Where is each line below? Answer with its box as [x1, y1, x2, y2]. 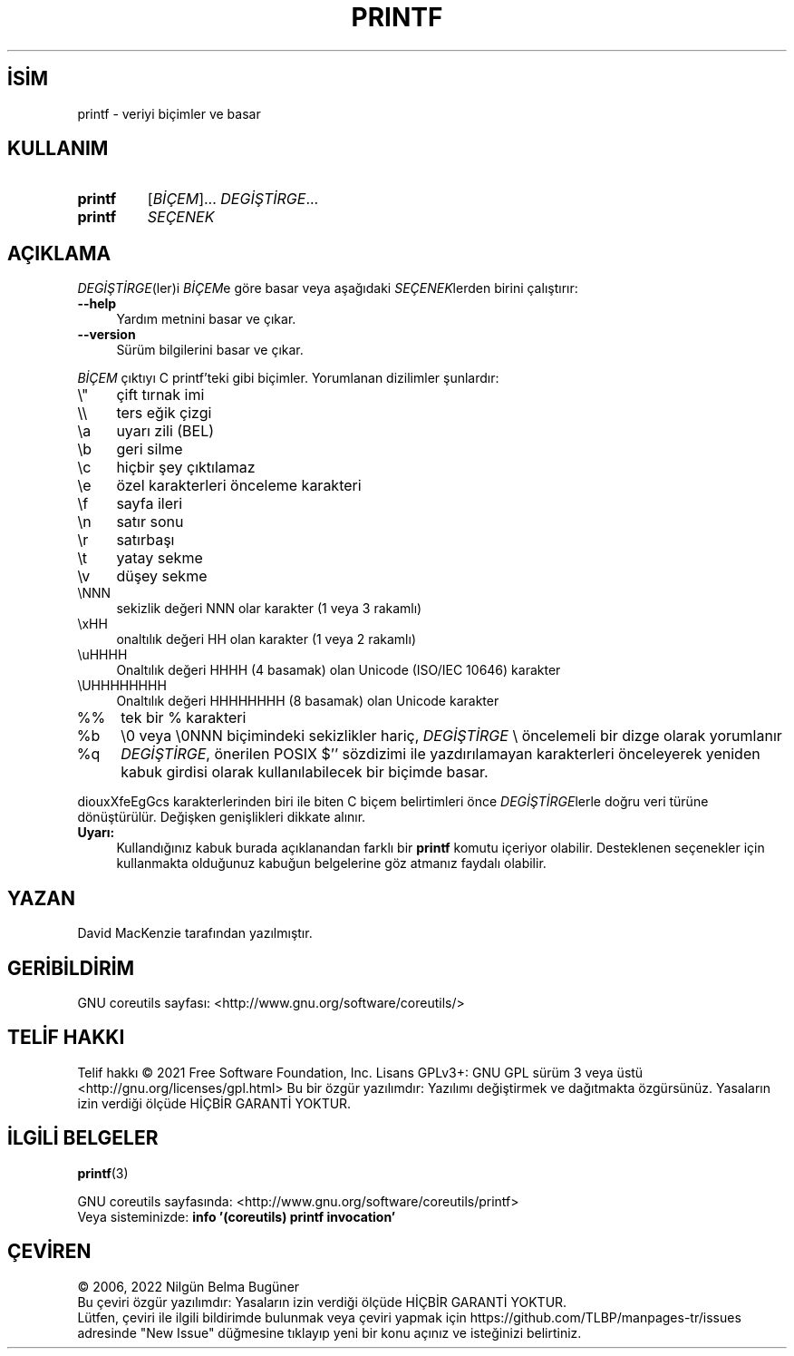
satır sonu [116, 512, 184, 532]
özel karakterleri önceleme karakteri [116, 476, 362, 495]
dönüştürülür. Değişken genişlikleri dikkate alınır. [77, 809, 366, 825]
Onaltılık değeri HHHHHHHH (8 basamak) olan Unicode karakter [116, 693, 499, 709]
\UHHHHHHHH [77, 678, 167, 694]
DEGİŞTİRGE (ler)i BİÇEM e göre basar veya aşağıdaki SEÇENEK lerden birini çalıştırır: [77, 280, 578, 297]
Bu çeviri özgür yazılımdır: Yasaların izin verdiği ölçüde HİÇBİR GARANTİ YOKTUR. [77, 1293, 567, 1310]
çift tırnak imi [116, 385, 205, 405]
